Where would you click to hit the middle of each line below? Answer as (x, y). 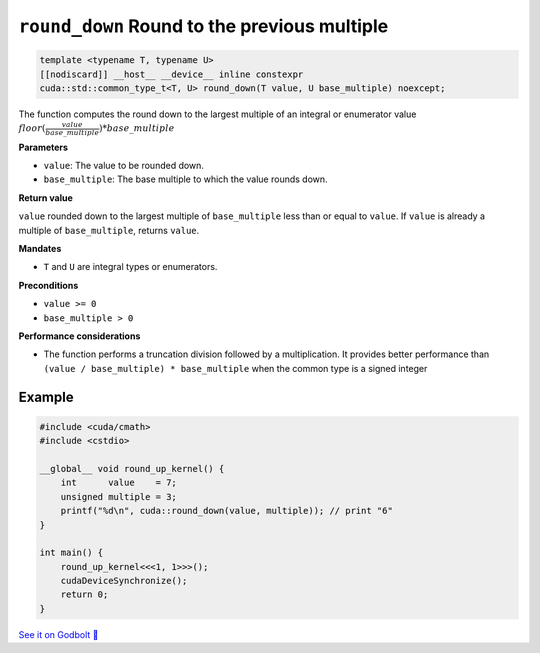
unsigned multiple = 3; (118, 496)
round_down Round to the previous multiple (203, 26)
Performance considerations (79, 336)
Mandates (40, 249)
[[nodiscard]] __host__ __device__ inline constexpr (171, 74)
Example (46, 396)
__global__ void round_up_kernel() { (132, 468)
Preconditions (48, 285)
